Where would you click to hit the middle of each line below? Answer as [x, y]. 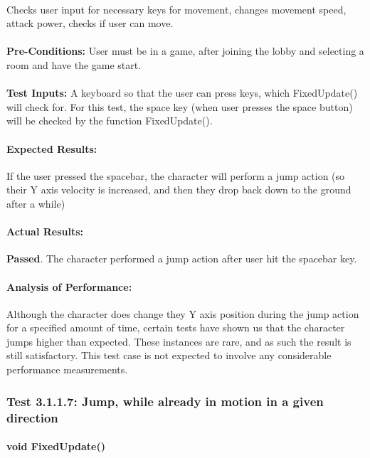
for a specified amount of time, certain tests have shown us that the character [176, 327]
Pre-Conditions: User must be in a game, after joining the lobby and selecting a [185, 51]
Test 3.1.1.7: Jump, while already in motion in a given [165, 401]
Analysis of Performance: [69, 286]
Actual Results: [45, 231]
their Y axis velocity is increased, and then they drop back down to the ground [179, 190]
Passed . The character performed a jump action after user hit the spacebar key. [182, 259]
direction [32, 417]
